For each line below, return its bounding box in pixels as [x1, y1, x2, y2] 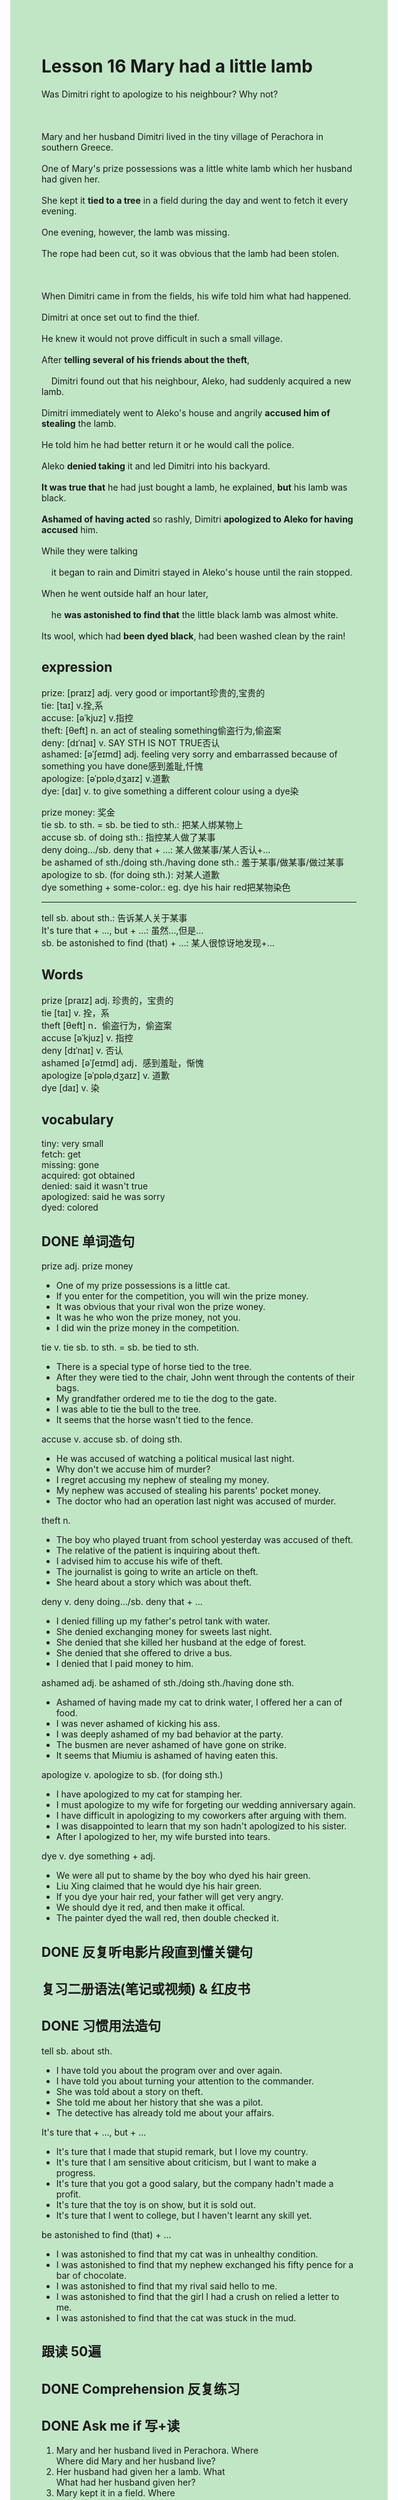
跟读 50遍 [41, 2343, 102, 2360]
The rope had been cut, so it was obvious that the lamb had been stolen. [41, 247, 340, 259]
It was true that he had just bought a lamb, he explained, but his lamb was [41, 481, 348, 493]
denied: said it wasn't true [41, 1180, 149, 1192]
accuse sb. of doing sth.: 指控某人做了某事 [41, 831, 216, 843]
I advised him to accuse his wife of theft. [55, 1555, 224, 1567]
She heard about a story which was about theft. [55, 1576, 253, 1589]
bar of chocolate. [55, 2269, 128, 2281]
